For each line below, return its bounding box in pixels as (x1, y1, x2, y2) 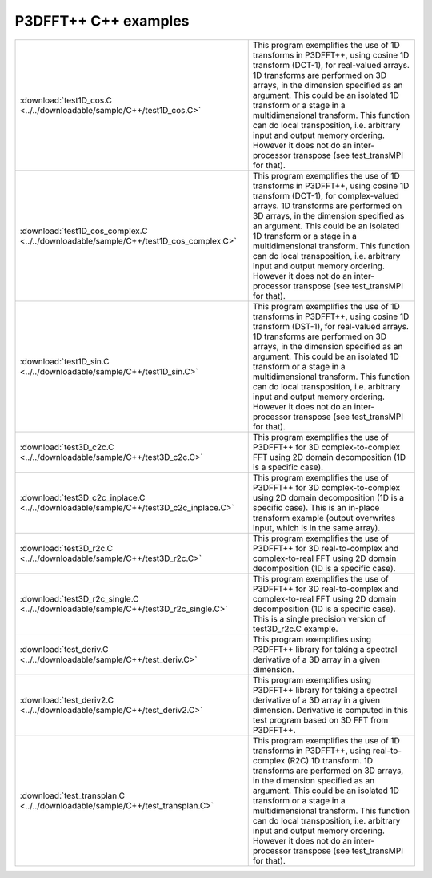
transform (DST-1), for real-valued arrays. (252, 320, 410, 332)
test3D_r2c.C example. (252, 623, 338, 634)
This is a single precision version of (252, 613, 386, 624)
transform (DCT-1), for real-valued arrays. (252, 59, 410, 70)
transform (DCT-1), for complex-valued (252, 190, 399, 201)
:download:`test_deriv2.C (19, 694, 114, 705)
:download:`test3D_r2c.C (19, 542, 114, 554)
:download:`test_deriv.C (19, 643, 109, 654)
